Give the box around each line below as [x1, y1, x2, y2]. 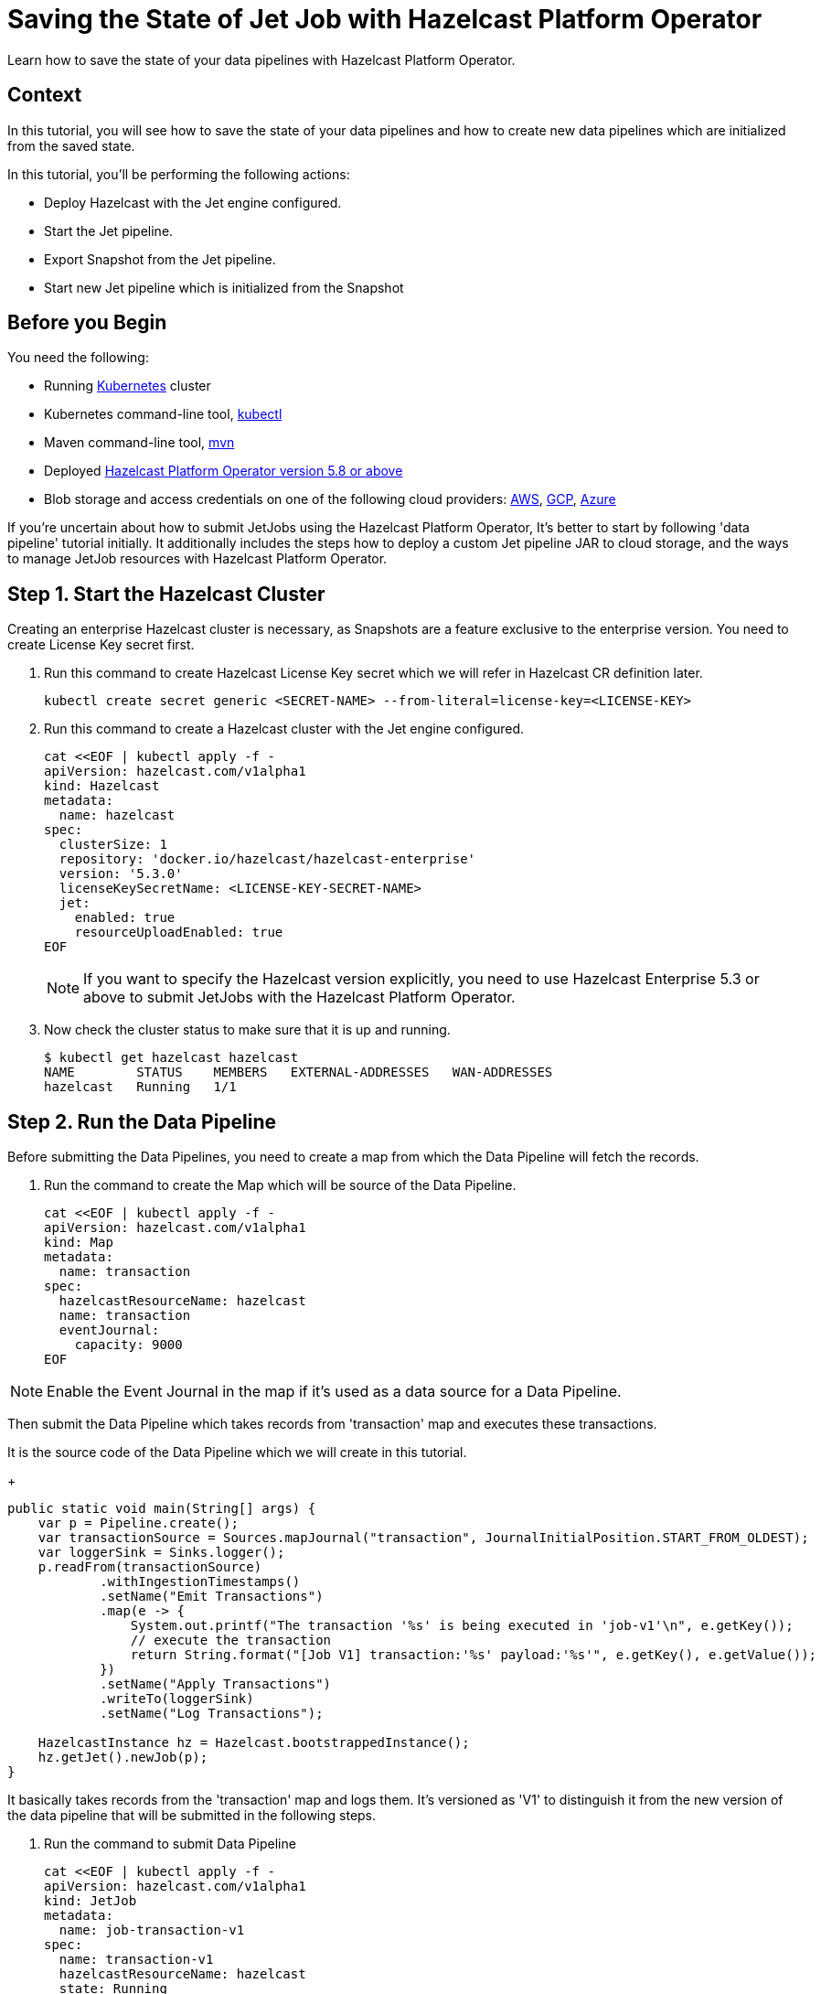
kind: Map [44, 1235, 113, 1250]
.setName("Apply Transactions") [100, 1677, 332, 1692]
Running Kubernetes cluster [44, 378, 211, 394]
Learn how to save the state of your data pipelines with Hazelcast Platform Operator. [7, 51, 516, 68]
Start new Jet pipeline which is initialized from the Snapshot [44, 279, 404, 295]
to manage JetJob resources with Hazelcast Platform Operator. [7, 551, 388, 567]
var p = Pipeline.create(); [37, 1516, 239, 1531]
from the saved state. [7, 137, 135, 154]
